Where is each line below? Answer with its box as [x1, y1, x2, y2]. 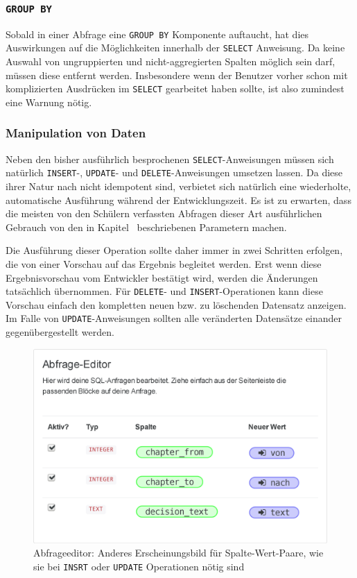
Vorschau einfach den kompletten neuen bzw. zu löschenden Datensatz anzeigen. [6, 297, 347, 312]
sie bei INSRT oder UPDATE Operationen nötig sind [33, 559, 245, 573]
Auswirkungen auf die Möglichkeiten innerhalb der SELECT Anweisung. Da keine [6, 40, 345, 55]
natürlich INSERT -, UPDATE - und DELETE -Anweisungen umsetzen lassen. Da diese [6, 165, 343, 180]
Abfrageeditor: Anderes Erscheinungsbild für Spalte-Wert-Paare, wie [33, 545, 324, 560]
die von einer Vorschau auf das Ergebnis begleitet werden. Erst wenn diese [6, 257, 322, 271]
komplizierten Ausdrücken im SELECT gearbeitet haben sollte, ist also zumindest [6, 81, 345, 96]
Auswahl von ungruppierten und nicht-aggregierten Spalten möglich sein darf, [6, 54, 336, 69]
